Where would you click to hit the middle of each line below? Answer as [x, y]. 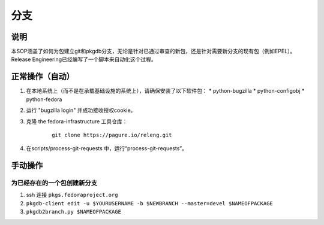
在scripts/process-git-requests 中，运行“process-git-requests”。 [106, 148]
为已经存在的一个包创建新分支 [54, 183]
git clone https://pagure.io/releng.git [112, 135]
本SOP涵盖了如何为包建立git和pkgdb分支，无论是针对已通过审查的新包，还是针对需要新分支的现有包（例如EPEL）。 [153, 51]
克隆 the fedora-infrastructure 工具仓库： [77, 121]
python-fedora [44, 99]
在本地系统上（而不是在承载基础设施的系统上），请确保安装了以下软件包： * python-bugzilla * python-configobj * [165, 91]
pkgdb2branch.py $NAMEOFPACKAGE [73, 212]
